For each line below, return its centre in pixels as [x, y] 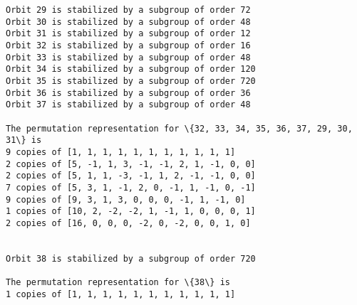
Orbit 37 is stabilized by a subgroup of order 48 [128, 105]
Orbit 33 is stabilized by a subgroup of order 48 [128, 57]
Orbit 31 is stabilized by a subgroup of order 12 [128, 34]
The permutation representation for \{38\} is [118, 283]
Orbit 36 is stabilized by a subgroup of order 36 [128, 93]
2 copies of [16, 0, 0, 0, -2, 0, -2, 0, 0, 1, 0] [128, 223]
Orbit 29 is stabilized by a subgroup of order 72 [128, 10]
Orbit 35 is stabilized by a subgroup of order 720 [131, 81]
